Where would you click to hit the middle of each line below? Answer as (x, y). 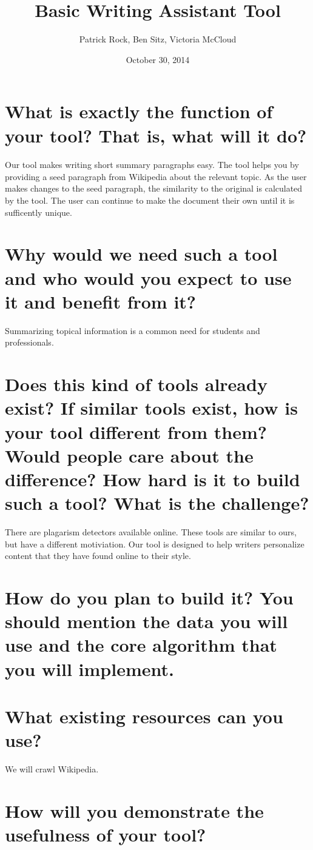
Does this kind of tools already (136, 384)
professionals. (29, 342)
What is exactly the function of (139, 111)
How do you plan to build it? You (149, 597)
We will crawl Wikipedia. (52, 769)
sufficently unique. (39, 212)
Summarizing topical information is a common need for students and (133, 330)
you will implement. (89, 668)
